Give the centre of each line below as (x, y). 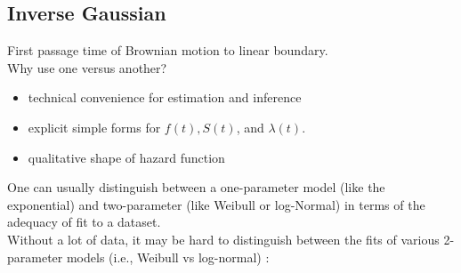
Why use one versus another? (87, 67)
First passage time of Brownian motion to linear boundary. (168, 50)
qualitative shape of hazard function (126, 157)
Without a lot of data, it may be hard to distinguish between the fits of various (223, 239)
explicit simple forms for (94, 127)
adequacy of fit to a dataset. (84, 222)
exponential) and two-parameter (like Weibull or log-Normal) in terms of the (216, 204)
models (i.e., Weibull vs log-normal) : (168, 257)
